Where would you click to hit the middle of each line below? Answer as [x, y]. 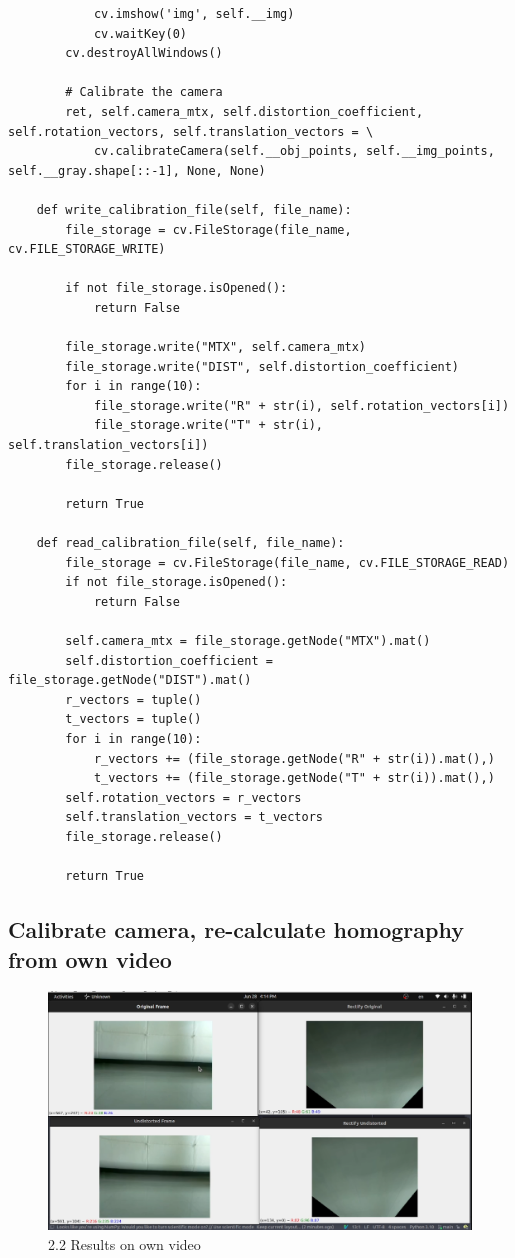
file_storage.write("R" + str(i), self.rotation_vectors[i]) [301, 405]
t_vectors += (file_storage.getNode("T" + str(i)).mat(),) [294, 778]
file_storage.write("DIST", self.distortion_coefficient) [262, 366]
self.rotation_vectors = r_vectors [183, 797]
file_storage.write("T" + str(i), [208, 425]
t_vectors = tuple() [133, 719]
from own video [90, 958]
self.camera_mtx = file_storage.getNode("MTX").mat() [248, 641]
